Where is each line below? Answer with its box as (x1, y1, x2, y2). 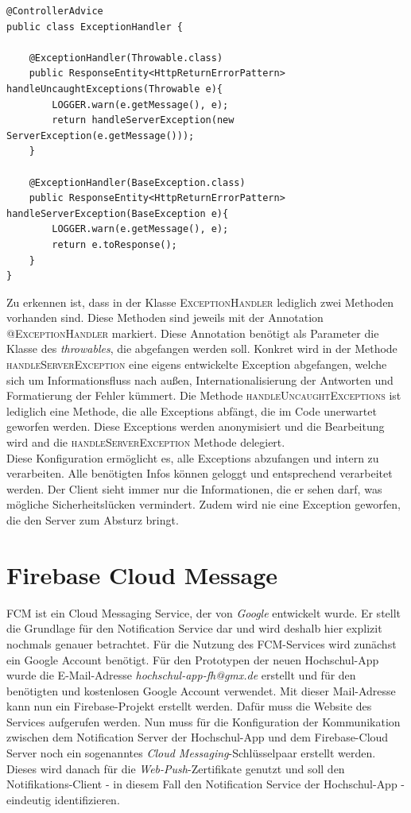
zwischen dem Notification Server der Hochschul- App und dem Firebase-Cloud (6, 729, 389, 745)
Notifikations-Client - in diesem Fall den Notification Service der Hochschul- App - (6, 776, 405, 792)
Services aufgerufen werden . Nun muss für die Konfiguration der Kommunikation (6, 713, 401, 730)
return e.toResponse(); (52, 238, 177, 250)
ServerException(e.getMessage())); (6, 130, 195, 141)
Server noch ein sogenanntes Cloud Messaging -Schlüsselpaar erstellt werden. (6, 745, 376, 761)
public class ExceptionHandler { (6, 21, 183, 33)
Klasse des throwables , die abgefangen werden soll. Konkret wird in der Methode (6, 340, 397, 357)
